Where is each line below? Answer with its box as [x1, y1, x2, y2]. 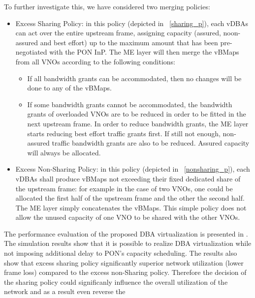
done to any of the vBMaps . [27, 83, 112, 93]
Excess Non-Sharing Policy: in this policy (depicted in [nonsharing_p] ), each [15, 164, 250, 174]
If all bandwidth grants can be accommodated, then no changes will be [27, 73, 242, 83]
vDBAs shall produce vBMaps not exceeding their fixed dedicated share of [15, 173, 241, 183]
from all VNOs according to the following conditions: [15, 56, 176, 66]
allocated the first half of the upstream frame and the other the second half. [15, 193, 245, 203]
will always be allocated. [27, 147, 101, 157]
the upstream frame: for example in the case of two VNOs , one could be [15, 183, 233, 193]
